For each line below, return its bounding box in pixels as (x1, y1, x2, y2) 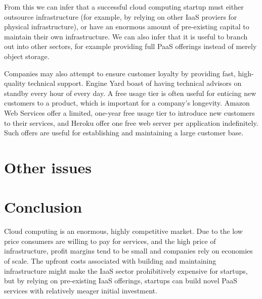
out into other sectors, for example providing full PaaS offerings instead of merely (4, 41, 257, 52)
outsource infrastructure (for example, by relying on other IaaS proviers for (4, 11, 237, 22)
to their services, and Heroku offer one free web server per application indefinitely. (4, 117, 258, 128)
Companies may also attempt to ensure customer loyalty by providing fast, (4, 68, 236, 78)
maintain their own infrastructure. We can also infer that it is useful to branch (4, 31, 248, 41)
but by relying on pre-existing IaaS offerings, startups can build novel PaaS (4, 275, 238, 286)
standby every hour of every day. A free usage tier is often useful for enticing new (4, 87, 256, 98)
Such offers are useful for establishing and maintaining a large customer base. (4, 127, 244, 138)
